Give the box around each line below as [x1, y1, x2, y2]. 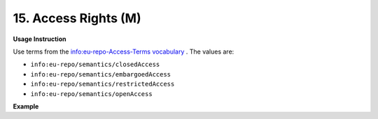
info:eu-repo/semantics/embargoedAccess [30, 70, 171, 78]
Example [13, 102, 39, 111]
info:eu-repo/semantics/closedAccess [30, 61, 160, 69]
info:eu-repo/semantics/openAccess [30, 90, 153, 97]
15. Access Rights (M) [13, 10, 141, 26]
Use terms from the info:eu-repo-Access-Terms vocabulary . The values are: [13, 47, 234, 56]
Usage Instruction [13, 35, 66, 43]
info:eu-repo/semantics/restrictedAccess [30, 80, 175, 88]
